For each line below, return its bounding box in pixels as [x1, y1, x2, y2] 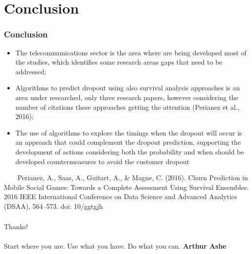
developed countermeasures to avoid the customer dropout [15, 156, 190, 166]
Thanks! [4, 221, 28, 232]
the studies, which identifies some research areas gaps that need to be [15, 57, 223, 67]
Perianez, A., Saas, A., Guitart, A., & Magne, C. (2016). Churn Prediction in [17, 172, 248, 183]
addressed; [15, 66, 46, 76]
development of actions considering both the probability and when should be [15, 146, 244, 156]
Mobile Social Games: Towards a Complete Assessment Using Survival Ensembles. [4, 182, 249, 192]
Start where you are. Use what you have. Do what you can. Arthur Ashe [4, 240, 227, 251]
